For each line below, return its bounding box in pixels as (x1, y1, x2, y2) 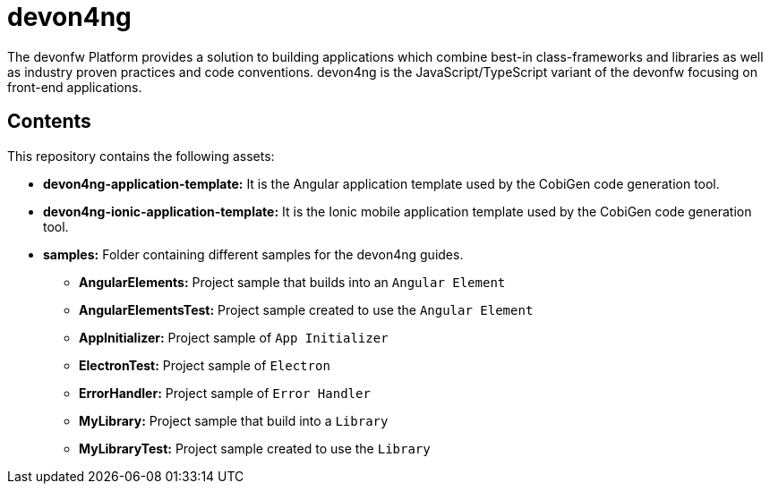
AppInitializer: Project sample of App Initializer (79, 329, 389, 345)
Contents (7, 110, 91, 133)
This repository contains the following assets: (7, 148, 275, 164)
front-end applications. (7, 79, 142, 95)
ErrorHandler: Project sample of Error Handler (79, 385, 371, 401)
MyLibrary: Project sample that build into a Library (79, 412, 389, 428)
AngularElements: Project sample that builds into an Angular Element (79, 274, 506, 290)
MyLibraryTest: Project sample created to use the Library (79, 440, 431, 456)
